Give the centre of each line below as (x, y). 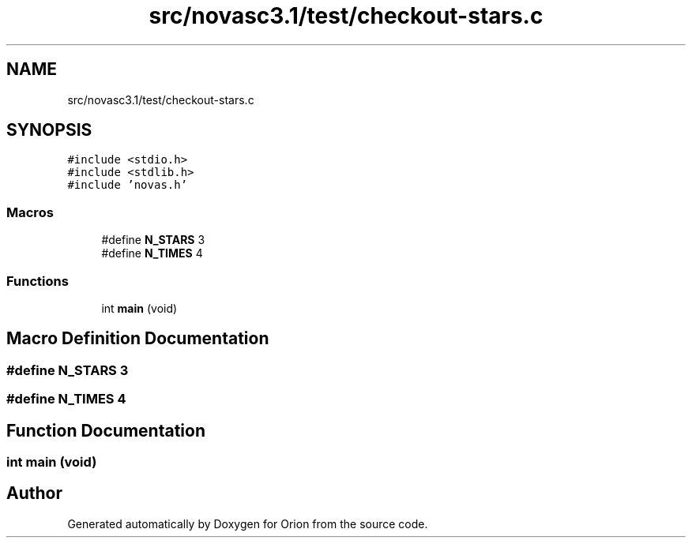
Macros (30, 212)
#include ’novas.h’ (128, 185)
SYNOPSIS (49, 130)
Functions (38, 281)
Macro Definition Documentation (138, 339)
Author (34, 493)
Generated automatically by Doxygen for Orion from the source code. (248, 523)
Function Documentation (106, 430)
